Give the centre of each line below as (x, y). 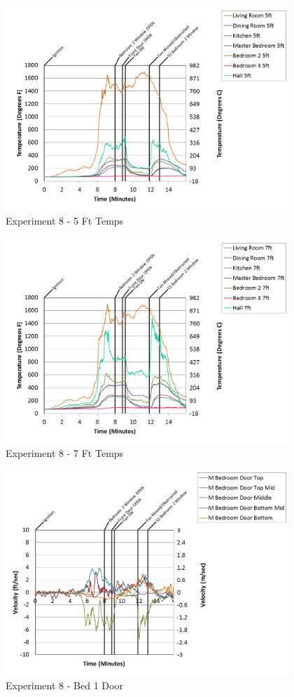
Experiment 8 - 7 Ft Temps (65, 453)
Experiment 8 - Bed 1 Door (64, 685)
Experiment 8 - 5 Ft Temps (65, 221)
